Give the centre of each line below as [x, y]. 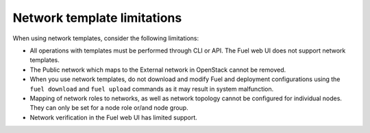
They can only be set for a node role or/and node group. [109, 108]
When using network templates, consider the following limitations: [106, 38]
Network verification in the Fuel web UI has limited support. [114, 117]
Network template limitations [97, 18]
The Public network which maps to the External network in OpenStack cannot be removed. [158, 70]
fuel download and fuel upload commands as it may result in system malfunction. [152, 89]
